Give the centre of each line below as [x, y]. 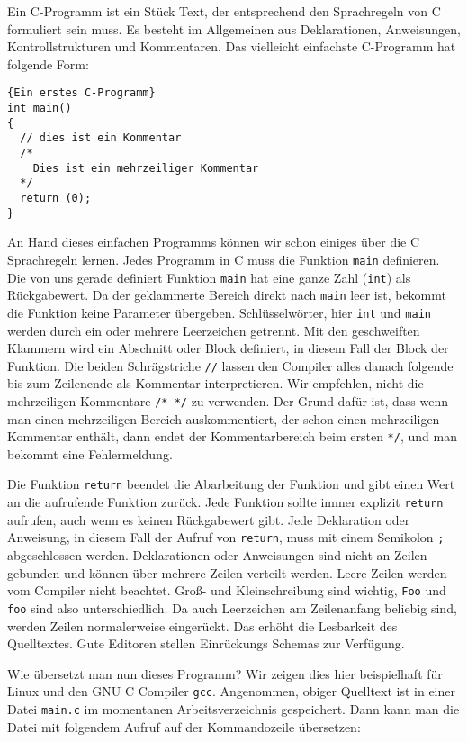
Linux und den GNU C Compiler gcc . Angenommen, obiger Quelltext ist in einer [231, 691]
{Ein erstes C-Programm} [81, 93]
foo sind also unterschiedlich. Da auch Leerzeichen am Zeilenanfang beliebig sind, [232, 607]
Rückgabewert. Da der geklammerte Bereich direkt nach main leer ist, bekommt [227, 295]
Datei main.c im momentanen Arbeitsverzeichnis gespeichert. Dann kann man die [233, 708]
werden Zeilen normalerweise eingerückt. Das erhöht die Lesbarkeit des [202, 625]
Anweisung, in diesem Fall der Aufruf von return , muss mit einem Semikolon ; [226, 537]
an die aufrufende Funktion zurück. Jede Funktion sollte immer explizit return [225, 502]
